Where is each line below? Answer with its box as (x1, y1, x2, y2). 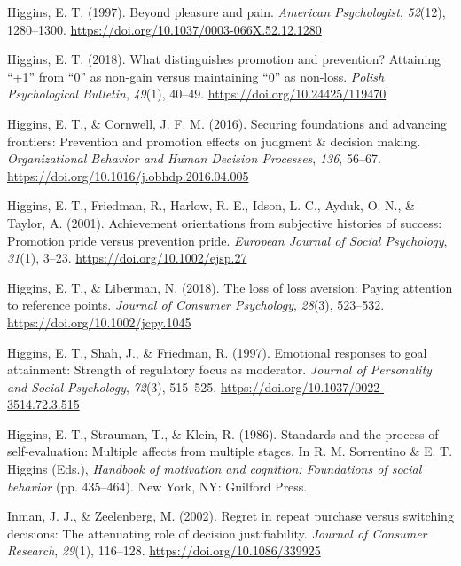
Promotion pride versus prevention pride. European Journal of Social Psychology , (7, 231, 448, 249)
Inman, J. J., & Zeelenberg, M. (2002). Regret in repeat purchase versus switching (7, 507, 454, 525)
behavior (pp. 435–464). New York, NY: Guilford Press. (7, 476, 308, 495)
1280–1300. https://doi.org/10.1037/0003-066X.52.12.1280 (7, 20, 322, 38)
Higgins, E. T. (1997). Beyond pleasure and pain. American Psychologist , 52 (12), (7, 3, 446, 20)
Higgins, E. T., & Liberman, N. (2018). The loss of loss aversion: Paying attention (7, 278, 453, 296)
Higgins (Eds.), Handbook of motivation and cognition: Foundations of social (7, 460, 422, 478)
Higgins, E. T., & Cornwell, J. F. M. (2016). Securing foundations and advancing (7, 114, 447, 132)
